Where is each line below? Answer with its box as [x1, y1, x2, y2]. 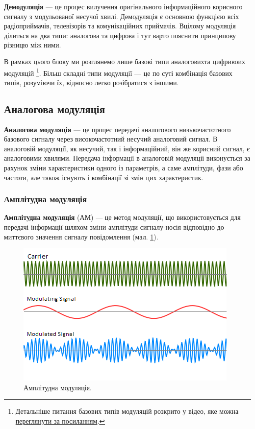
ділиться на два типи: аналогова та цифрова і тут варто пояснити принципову [4, 30, 236, 40]
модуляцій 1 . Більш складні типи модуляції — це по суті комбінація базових [4, 66, 232, 78]
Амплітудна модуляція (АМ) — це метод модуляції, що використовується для [4, 212, 241, 222]
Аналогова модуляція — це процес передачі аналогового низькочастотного [4, 124, 231, 134]
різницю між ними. [4, 40, 61, 50]
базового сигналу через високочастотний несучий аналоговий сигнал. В [4, 134, 218, 144]
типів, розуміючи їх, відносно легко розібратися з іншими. [4, 77, 179, 87]
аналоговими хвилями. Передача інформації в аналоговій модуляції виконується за [4, 153, 251, 163]
